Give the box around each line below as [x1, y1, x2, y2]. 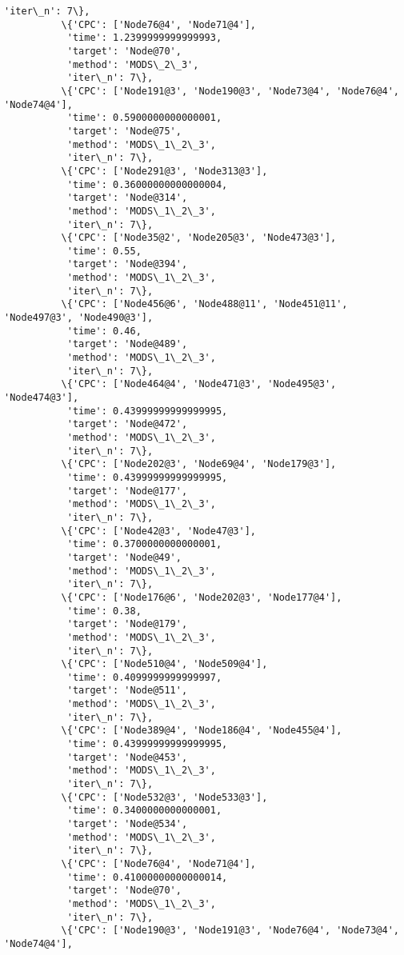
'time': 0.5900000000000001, [66, 112, 222, 124]
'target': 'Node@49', [66, 551, 182, 563]
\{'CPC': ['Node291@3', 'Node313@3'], [61, 165, 268, 177]
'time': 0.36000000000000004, [66, 178, 228, 190]
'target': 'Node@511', [66, 685, 188, 697]
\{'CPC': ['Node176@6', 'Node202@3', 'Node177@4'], [61, 591, 342, 603]
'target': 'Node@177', [66, 485, 188, 497]
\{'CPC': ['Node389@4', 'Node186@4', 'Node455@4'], [61, 725, 342, 737]
